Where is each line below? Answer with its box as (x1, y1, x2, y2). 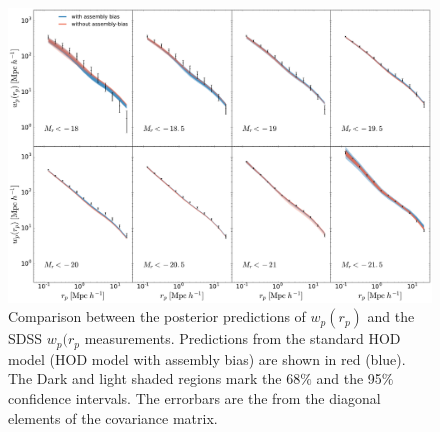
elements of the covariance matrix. (8, 407, 218, 428)
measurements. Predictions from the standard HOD (84, 328, 401, 349)
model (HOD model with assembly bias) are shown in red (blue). (8, 348, 406, 369)
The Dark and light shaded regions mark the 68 (8, 368, 301, 389)
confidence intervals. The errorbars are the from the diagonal (8, 388, 381, 409)
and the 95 (316, 368, 382, 389)
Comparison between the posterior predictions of (8, 306, 306, 327)
